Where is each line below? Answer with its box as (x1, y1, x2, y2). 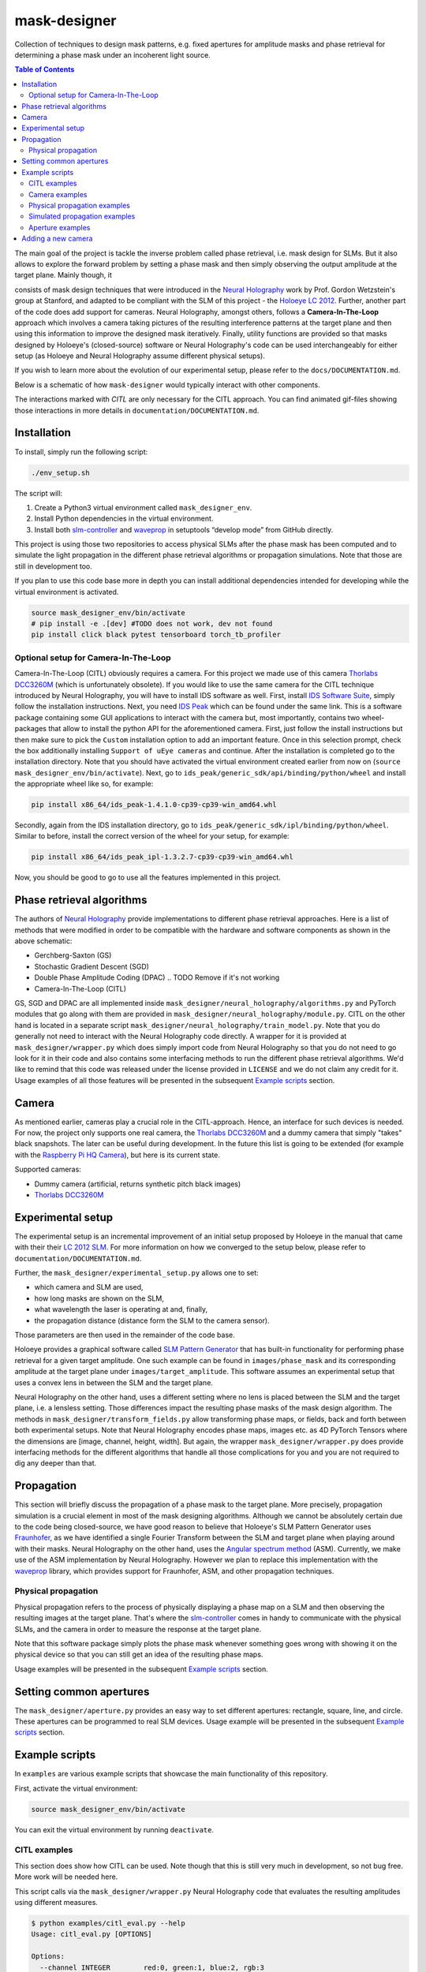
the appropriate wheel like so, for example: (14, 779, 154, 789)
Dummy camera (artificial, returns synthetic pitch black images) (34, 1179, 241, 1189)
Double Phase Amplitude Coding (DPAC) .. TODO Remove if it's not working (34, 973, 280, 982)
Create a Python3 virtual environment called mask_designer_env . (34, 502, 252, 512)
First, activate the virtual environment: (14, 1783, 138, 1793)
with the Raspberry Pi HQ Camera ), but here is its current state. (14, 1150, 221, 1160)
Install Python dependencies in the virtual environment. (34, 514, 214, 524)
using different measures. (14, 1897, 99, 1907)
